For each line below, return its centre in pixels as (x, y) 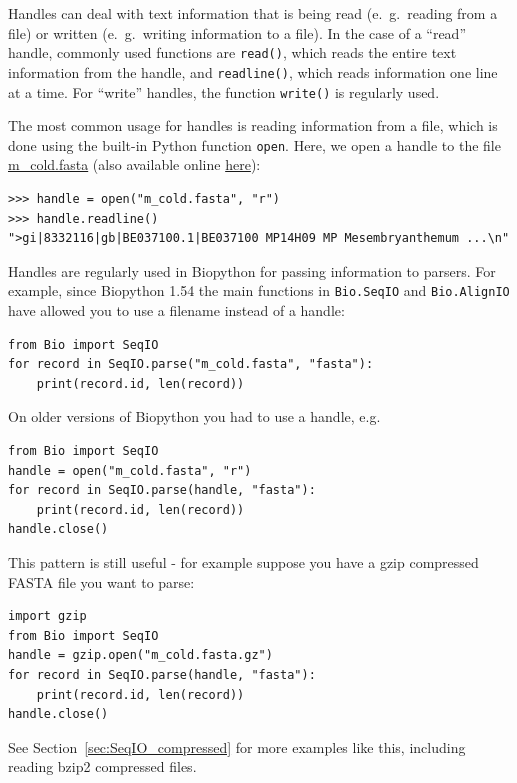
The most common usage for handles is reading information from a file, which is (253, 125)
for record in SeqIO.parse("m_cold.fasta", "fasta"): (191, 364)
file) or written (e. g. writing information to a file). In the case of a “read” (237, 32)
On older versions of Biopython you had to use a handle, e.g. (194, 416)
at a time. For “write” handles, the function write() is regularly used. (224, 91)
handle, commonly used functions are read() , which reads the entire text (232, 52)
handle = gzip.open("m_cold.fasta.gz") (140, 655)
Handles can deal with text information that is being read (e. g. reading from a (253, 13)
